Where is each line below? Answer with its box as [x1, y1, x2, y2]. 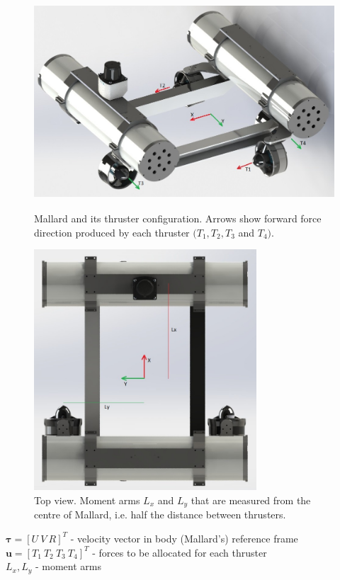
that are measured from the [191, 492, 311, 507]
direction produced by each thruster [34, 224, 190, 239]
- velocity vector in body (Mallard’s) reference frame [70, 530, 298, 545]
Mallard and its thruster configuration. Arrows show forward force [34, 210, 322, 225]
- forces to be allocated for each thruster [92, 545, 267, 559]
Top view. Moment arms [34, 492, 140, 507]
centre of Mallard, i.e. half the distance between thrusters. [34, 507, 286, 522]
